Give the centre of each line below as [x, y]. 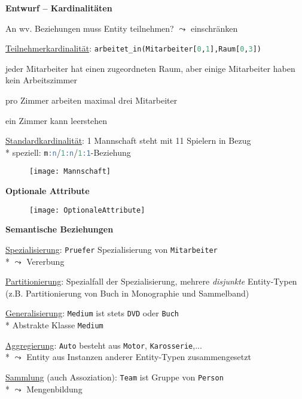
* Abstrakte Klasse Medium [54, 325]
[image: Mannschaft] [70, 172]
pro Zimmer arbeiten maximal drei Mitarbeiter [91, 100]
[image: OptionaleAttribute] [87, 210]
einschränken [214, 28]
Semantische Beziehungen [60, 229]
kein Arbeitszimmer [41, 80]
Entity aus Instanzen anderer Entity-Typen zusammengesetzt [139, 357]
